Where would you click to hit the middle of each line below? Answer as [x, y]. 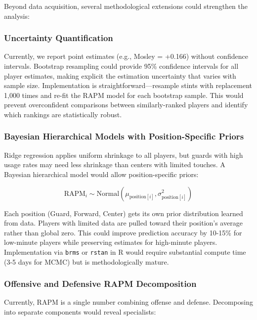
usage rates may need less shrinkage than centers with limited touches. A [115, 164]
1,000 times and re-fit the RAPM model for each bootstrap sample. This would [124, 95]
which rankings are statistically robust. [63, 114]
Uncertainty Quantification [59, 38]
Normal [108, 194]
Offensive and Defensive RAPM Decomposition [100, 284]
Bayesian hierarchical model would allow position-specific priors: [101, 174]
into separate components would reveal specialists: [80, 312]
